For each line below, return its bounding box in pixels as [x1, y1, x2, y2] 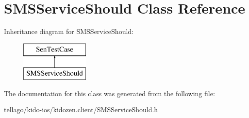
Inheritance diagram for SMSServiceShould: [4, 26, 133, 36]
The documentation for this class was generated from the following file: [4, 88, 215, 98]
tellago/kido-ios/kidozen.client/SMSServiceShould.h [4, 104, 158, 115]
